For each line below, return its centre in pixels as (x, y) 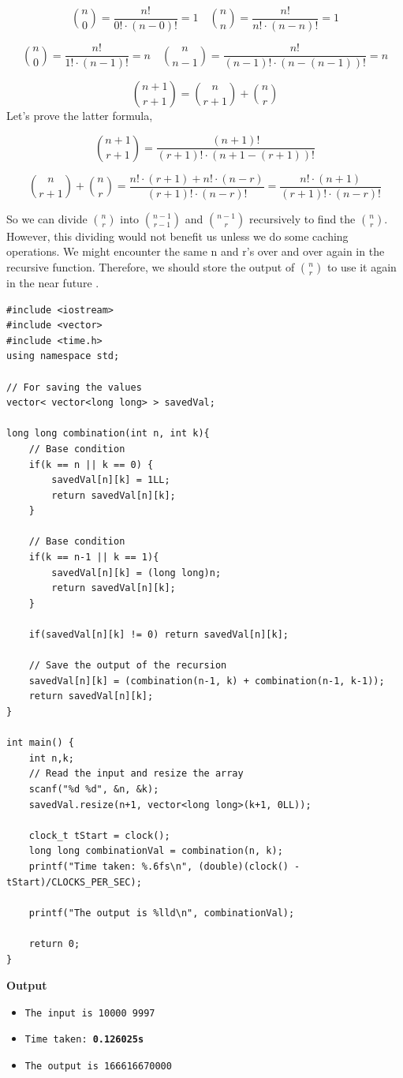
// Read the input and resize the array (136, 774)
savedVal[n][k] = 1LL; (111, 480)
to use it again (362, 266)
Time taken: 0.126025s (84, 1040)
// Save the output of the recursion (128, 666)
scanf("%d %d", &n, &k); (94, 789)
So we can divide (47, 218)
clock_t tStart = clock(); (99, 835)
